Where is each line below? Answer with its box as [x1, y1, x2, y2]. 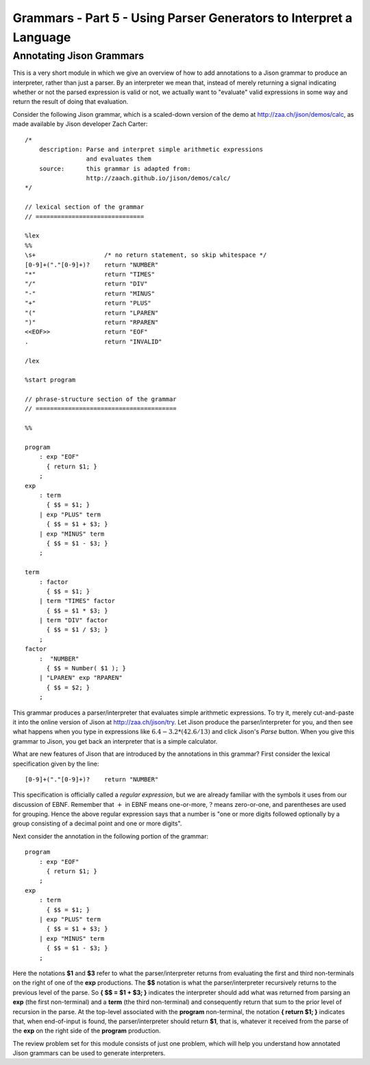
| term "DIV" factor [38, 617, 108, 624]
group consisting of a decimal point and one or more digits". [12, 819, 182, 827]
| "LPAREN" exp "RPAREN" [38, 674, 123, 682]
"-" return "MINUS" [25, 289, 156, 297]
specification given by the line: [12, 759, 99, 768]
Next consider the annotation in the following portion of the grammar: [12, 832, 209, 840]
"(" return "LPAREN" [25, 309, 159, 317]
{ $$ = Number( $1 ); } [46, 665, 127, 672]
